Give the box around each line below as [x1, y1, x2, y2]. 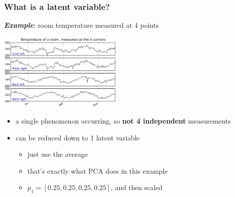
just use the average [27, 149, 88, 159]
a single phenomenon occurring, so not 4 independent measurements [15, 115, 231, 126]
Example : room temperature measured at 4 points [4, 20, 159, 30]
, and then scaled [110, 182, 163, 193]
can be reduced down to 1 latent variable [15, 132, 140, 142]
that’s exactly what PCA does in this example [27, 165, 168, 176]
